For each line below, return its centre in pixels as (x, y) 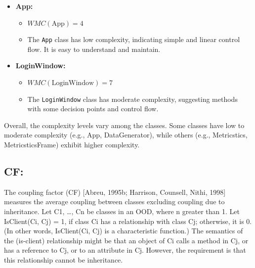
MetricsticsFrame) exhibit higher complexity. (72, 145)
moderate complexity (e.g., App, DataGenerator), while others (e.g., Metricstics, (126, 135)
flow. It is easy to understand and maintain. (94, 49)
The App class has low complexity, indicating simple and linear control (134, 39)
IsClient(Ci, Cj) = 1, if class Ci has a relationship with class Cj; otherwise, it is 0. (128, 221)
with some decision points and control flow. (93, 109)
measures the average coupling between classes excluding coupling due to (114, 201)
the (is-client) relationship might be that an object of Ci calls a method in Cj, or (126, 240)
